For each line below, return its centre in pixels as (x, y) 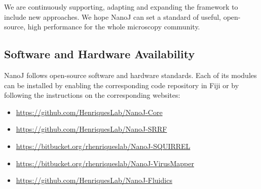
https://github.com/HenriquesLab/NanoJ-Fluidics (94, 180)
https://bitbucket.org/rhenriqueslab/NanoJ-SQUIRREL (103, 146)
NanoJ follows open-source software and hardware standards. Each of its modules (130, 75)
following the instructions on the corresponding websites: (92, 95)
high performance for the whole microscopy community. (114, 27)
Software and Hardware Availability (100, 54)
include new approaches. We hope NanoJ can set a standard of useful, (113, 16)
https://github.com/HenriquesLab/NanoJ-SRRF (91, 129)
